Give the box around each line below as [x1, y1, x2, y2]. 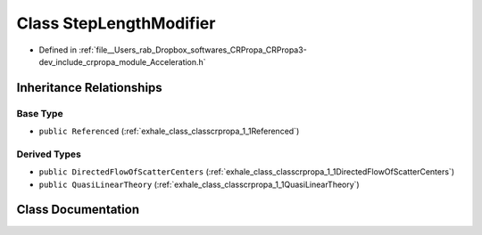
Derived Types [16, 148, 82, 160]
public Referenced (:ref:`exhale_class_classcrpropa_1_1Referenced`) [38, 126, 300, 137]
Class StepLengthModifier [16, 13, 216, 33]
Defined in [38, 45, 78, 55]
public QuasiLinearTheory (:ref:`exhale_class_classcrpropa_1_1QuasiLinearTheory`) [38, 179, 361, 190]
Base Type [16, 107, 63, 119]
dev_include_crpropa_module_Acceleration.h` [38, 56, 206, 67]
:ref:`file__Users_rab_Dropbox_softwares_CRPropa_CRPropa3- [79, 45, 307, 55]
